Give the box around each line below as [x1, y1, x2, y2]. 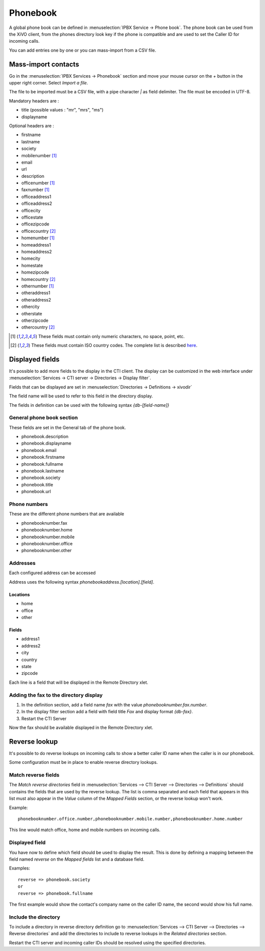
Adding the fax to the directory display [9, 692, 103, 699]
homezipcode [21, 269, 49, 275]
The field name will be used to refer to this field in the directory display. [9, 393, 153, 399]
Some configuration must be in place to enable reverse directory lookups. [9, 759, 158, 765]
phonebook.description [21, 434, 69, 440]
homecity [21, 255, 41, 261]
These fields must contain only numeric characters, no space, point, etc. [38, 333, 185, 339]
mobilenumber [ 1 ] [21, 152, 57, 158]
